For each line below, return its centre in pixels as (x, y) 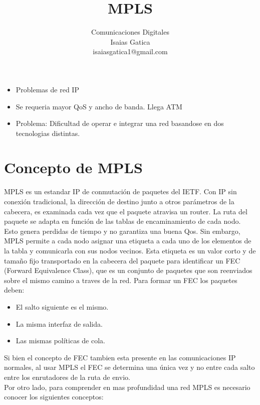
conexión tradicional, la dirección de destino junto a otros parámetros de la (119, 201)
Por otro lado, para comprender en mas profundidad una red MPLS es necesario (127, 387)
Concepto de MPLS (73, 167)
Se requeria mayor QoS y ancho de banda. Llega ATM (99, 106)
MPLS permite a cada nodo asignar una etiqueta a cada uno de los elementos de (128, 241)
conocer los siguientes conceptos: (54, 397)
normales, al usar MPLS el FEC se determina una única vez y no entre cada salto (129, 367)
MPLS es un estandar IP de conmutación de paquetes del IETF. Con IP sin (120, 191)
